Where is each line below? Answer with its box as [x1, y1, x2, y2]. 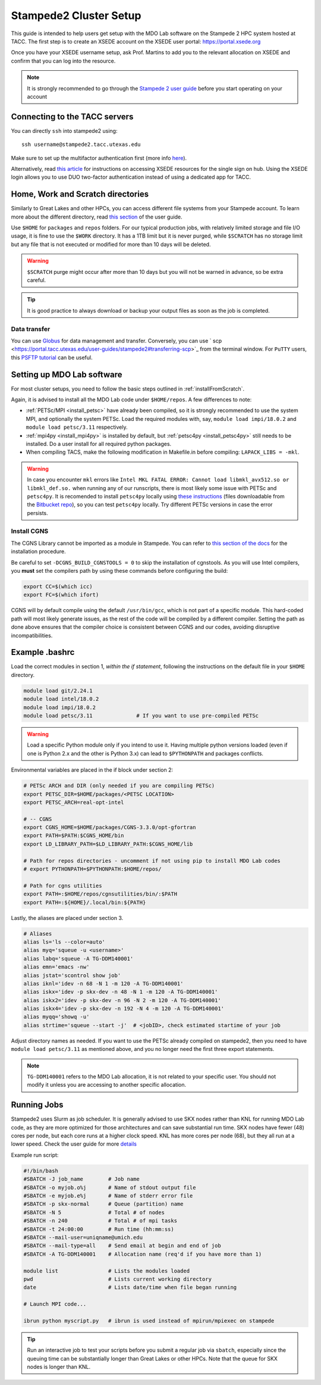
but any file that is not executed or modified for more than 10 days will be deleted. [11, 241, 211, 248]
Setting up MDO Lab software [11, 369, 122, 379]
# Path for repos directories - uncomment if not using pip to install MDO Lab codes [23, 857, 281, 864]
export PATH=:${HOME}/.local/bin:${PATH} [23, 899, 146, 906]
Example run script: [11, 1151, 59, 1158]
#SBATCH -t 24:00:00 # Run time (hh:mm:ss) [23, 1225, 175, 1233]
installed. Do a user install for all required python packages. [26, 440, 172, 447]
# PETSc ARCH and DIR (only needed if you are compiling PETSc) [23, 782, 215, 789]
